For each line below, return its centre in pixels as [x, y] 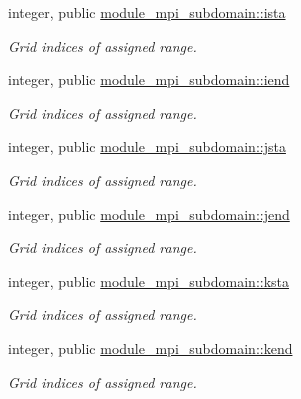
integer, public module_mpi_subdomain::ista [147, 12]
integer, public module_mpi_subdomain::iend [149, 79]
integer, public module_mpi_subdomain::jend [149, 213]
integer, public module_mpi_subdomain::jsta [147, 146]
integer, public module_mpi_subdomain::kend [150, 347]
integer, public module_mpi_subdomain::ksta [149, 280]
